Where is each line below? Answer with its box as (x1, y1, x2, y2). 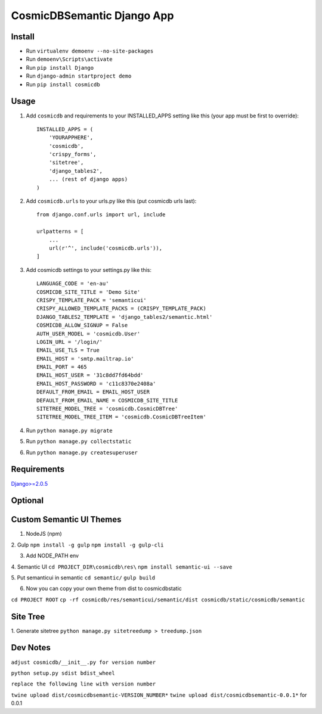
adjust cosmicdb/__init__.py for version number (11, 659, 156, 666)
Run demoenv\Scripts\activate (26, 55, 113, 63)
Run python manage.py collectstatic (26, 438, 132, 445)
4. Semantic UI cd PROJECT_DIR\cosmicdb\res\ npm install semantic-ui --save (11, 563, 233, 570)
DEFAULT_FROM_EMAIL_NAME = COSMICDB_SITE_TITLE (36, 397, 178, 403)
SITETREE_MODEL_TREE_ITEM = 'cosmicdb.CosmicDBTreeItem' (36, 414, 207, 420)
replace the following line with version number (11, 681, 156, 688)
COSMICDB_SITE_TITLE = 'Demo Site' (36, 288, 141, 295)
